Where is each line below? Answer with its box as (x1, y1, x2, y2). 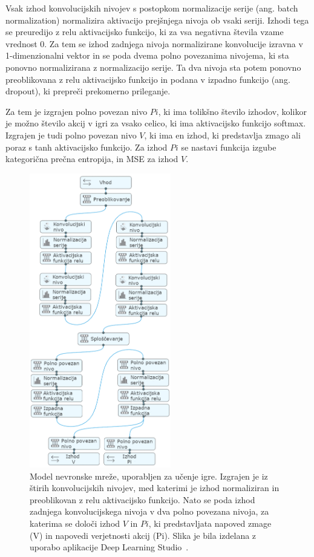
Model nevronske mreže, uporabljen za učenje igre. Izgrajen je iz (30, 469, 268, 482)
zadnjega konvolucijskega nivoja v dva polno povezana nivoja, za (30, 505, 269, 518)
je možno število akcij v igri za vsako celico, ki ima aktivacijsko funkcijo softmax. (5, 117, 306, 129)
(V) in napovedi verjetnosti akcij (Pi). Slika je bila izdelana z (30, 529, 257, 541)
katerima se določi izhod (30, 517, 120, 529)
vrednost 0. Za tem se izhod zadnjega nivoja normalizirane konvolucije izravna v (5, 37, 303, 50)
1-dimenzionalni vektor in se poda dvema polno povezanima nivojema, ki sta (5, 49, 289, 62)
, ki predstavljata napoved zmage (148, 517, 272, 529)
